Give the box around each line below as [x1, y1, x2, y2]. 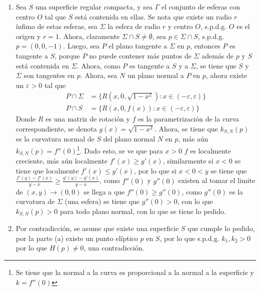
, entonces [190, 40, 220, 51]
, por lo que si [133, 165, 176, 175]
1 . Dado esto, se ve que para [76, 144, 163, 155]
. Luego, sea [63, 40, 99, 51]
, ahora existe [205, 70, 247, 80]
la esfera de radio [107, 21, 160, 31]
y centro [167, 21, 193, 31]
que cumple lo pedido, [187, 223, 255, 233]
